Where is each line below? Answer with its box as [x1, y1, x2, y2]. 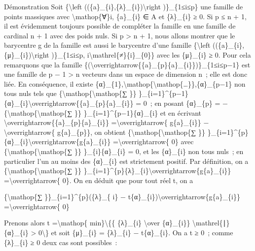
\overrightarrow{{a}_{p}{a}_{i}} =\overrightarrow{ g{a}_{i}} [4, 117, 201, 127]
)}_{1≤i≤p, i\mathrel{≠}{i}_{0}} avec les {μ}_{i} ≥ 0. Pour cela [51, 49, 251, 60]
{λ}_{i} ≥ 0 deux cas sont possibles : [4, 237, 117, 247]
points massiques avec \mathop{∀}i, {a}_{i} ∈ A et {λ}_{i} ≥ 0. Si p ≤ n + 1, [4, 11, 247, 21]
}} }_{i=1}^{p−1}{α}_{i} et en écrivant [74, 107, 202, 118]
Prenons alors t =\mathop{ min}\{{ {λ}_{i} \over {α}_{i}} [4, 218, 190, 228]
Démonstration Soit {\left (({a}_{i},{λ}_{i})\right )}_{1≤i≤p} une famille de [4, 1, 243, 11]
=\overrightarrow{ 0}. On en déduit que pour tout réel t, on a [4, 175, 193, 185]
